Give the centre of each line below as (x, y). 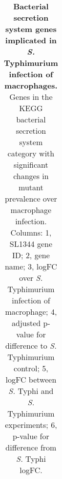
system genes (31, 29)
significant (31, 165)
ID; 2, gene (31, 255)
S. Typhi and (31, 391)
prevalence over (31, 198)
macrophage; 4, (31, 312)
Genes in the (31, 97)
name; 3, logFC (31, 266)
